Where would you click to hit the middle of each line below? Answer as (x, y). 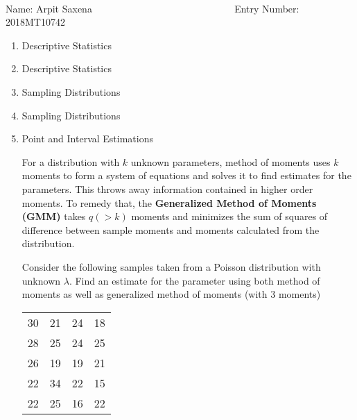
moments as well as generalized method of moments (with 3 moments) (171, 294)
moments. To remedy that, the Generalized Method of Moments (169, 202)
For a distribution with (71, 161)
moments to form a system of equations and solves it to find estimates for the (186, 175)
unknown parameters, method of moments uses (230, 161)
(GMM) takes (54, 216)
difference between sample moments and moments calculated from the (171, 229)
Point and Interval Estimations (88, 138)
